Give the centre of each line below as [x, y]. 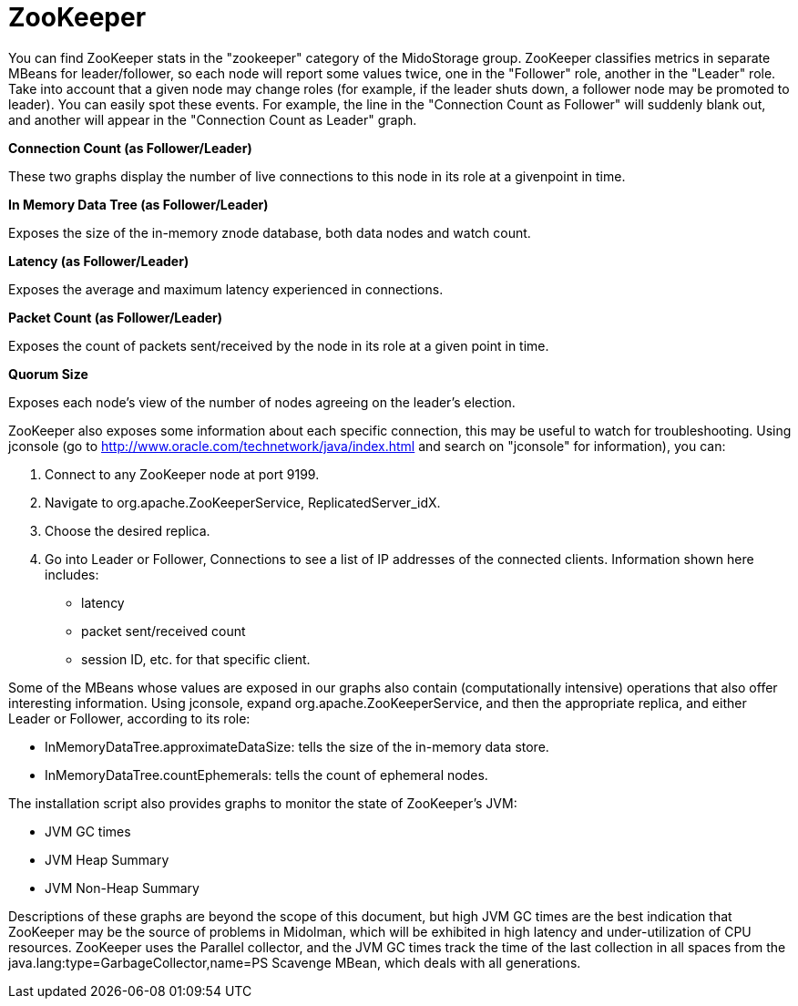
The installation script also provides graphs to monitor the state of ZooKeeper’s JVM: [263, 803]
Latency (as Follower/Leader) [99, 261]
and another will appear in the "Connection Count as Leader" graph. [213, 119]
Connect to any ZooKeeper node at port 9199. [182, 474]
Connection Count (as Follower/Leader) [130, 148]
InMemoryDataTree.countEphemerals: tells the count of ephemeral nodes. [266, 775]
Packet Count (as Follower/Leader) [116, 317]
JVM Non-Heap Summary [122, 888]
